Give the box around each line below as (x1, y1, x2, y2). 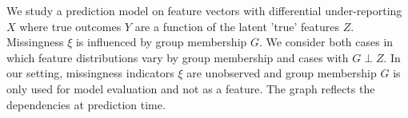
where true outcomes (19, 18, 122, 34)
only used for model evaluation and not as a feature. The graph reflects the (6, 80, 375, 96)
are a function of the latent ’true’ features (134, 18, 339, 34)
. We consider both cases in (258, 33, 394, 50)
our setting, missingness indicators (6, 65, 174, 81)
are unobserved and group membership (186, 65, 377, 81)
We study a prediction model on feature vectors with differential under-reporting (6, 2, 402, 18)
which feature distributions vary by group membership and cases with (6, 49, 349, 65)
